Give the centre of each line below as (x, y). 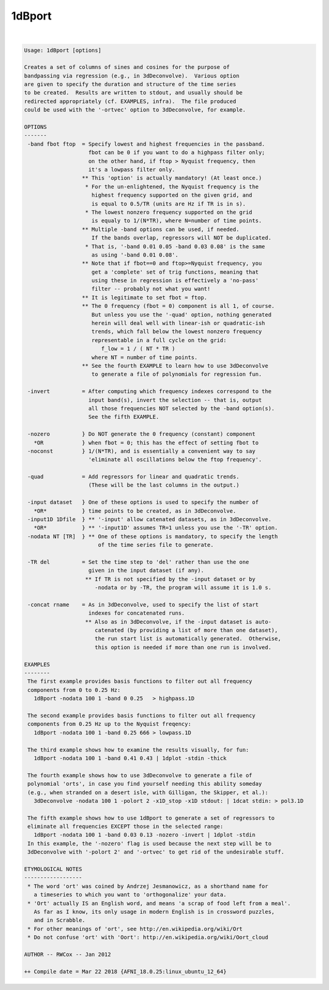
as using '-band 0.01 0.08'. (135, 255)
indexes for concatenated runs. (137, 613)
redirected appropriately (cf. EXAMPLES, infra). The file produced (130, 101)
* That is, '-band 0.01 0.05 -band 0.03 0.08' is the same (175, 246)
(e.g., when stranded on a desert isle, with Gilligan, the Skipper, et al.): (148, 792)
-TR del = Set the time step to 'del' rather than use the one (138, 562)
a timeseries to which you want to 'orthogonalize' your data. (130, 895)
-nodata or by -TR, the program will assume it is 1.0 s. (183, 588)
